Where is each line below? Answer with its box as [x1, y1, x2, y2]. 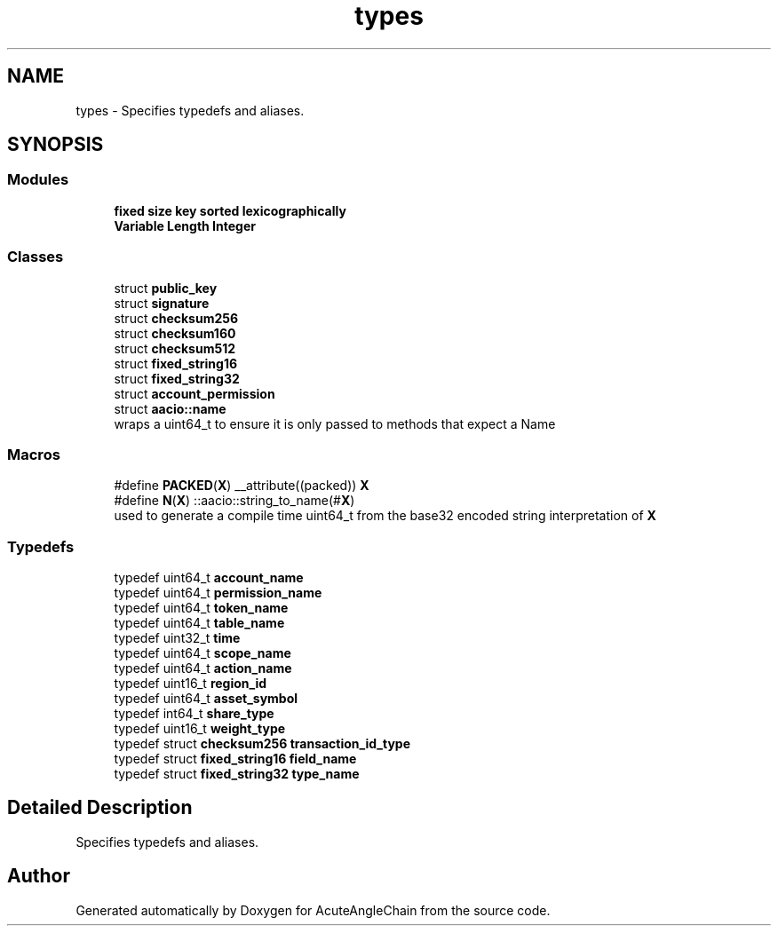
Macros [7, 445, 60, 463]
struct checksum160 [114, 325, 236, 341]
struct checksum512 [114, 340, 235, 356]
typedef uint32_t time [114, 630, 241, 646]
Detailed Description [7, 796, 193, 819]
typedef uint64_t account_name [114, 570, 304, 586]
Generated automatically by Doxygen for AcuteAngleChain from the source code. [75, 902, 551, 918]
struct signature [114, 295, 210, 311]
